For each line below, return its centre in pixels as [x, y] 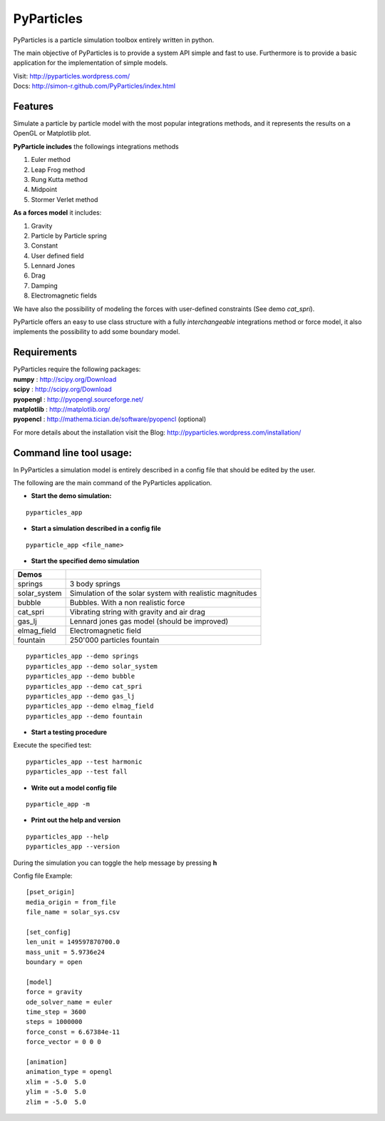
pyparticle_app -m [58, 804]
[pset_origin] [50, 892]
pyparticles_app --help [67, 836]
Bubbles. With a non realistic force [127, 603]
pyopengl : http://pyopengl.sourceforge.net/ [78, 399]
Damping [45, 285]
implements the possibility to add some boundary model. [97, 332]
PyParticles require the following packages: [77, 369]
